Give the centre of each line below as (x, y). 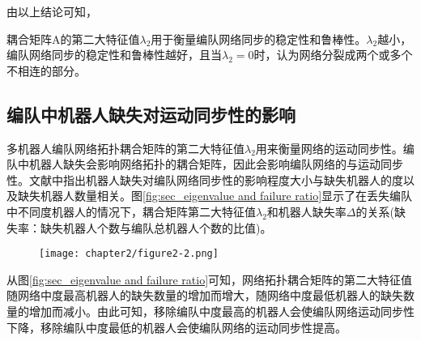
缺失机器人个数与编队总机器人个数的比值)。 (156, 227)
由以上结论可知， (52, 11)
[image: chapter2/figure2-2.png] (129, 254)
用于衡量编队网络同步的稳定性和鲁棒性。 (259, 38)
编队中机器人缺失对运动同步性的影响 (151, 114)
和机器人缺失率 (306, 211)
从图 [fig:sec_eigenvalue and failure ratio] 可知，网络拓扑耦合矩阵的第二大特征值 (210, 279)
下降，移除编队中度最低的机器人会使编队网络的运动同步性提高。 (176, 327)
